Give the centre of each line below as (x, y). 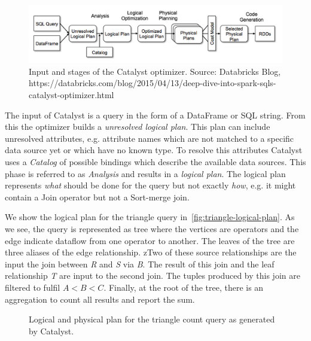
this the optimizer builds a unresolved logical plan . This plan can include (138, 127)
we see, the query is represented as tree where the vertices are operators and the (152, 229)
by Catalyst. (51, 331)
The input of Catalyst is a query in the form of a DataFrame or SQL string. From (155, 115)
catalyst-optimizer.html (71, 95)
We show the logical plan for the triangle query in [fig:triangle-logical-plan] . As (150, 217)
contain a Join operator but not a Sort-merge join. (97, 197)
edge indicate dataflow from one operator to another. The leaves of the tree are (150, 240)
